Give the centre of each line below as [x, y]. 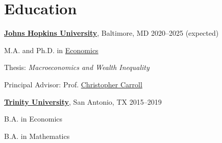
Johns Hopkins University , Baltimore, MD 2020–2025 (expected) [112, 33]
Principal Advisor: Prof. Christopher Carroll [73, 84]
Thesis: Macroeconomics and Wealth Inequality [77, 67]
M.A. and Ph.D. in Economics [51, 50]
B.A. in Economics [33, 119]
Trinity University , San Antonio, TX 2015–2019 [83, 101]
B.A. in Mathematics [37, 136]
